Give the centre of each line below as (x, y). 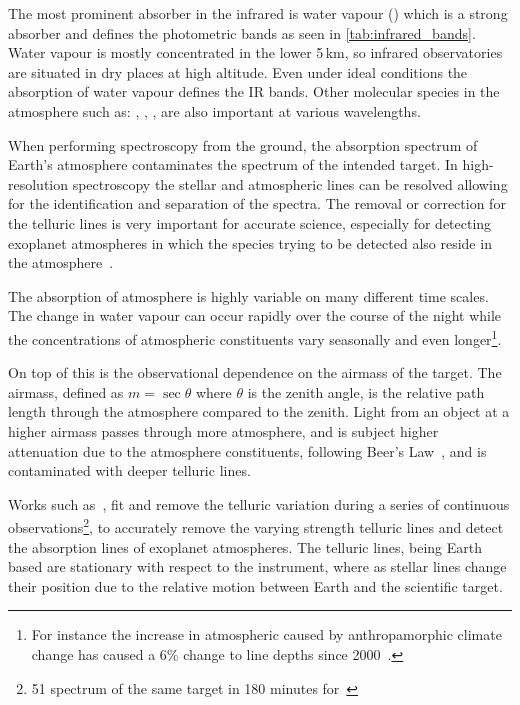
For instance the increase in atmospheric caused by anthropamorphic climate (266, 634)
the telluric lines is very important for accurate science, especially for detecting (250, 222)
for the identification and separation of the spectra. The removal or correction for (257, 203)
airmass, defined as (66, 391)
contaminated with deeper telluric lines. (129, 470)
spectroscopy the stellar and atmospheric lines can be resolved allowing (290, 183)
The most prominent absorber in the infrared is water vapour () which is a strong (258, 13)
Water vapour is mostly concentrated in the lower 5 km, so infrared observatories (255, 52)
